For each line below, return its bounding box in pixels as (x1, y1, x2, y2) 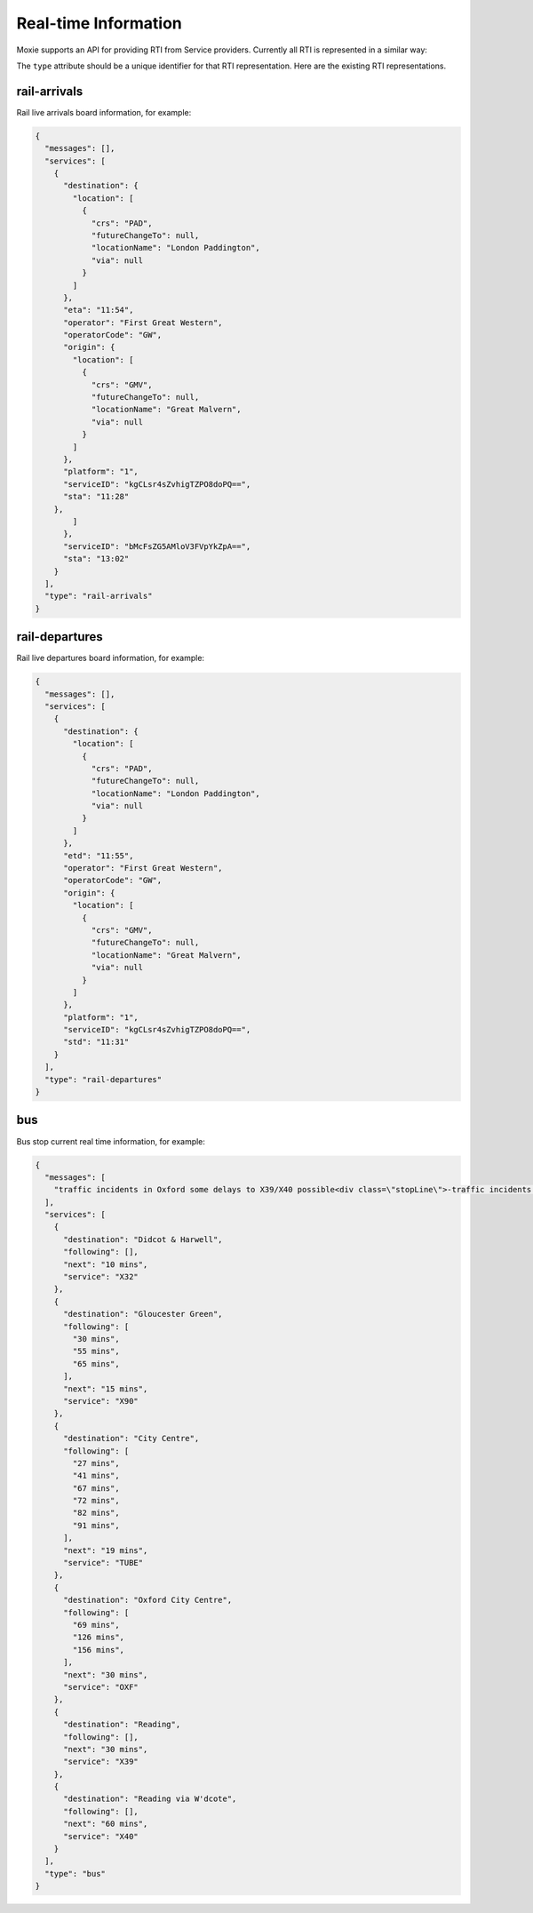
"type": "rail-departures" (44, 1074, 163, 1084)
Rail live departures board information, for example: (16, 653, 204, 664)
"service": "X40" (63, 1831, 139, 1841)
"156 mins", (72, 1645, 124, 1654)
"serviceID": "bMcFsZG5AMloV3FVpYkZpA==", (63, 541, 251, 551)
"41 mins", (72, 1471, 120, 1481)
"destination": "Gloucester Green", (63, 1309, 223, 1319)
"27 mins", (72, 1458, 120, 1468)
